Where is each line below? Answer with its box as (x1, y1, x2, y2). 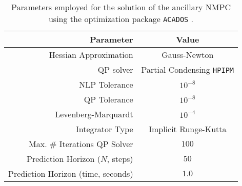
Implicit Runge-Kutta (149, 123, 227, 135)
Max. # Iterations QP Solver (29, 138, 133, 150)
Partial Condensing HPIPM (141, 64, 234, 75)
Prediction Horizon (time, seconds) (8, 168, 133, 179)
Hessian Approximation (49, 49, 133, 60)
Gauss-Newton (162, 49, 214, 60)
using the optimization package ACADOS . (48, 13, 194, 25)
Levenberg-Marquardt (55, 108, 133, 120)
